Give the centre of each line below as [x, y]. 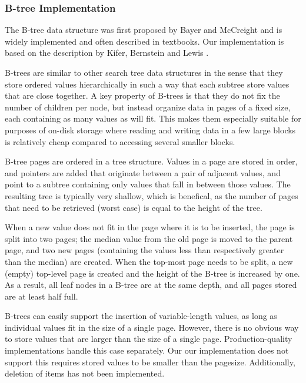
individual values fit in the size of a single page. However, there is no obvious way [152, 327]
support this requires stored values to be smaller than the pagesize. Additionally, [150, 362]
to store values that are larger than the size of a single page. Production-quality [149, 339]
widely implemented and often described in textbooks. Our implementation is [144, 41]
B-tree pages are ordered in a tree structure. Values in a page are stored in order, [151, 161]
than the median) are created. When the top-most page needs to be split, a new [149, 261]
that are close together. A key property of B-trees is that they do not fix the [142, 95]
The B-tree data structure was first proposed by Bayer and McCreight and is [144, 30]
